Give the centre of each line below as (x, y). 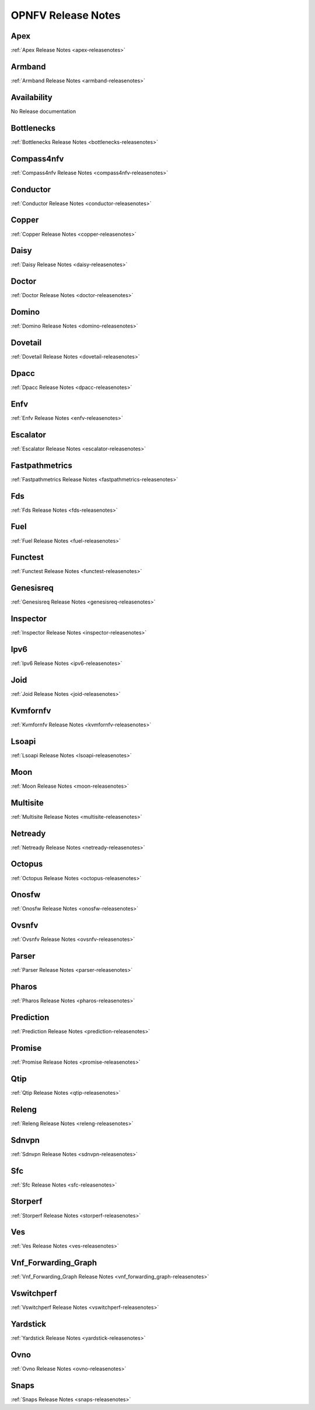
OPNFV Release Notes (66, 15)
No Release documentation (43, 111)
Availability (32, 97)
